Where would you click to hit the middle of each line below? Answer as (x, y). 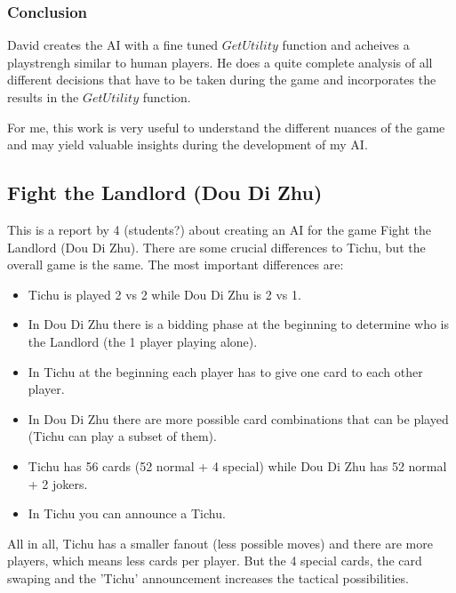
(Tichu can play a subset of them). (122, 436)
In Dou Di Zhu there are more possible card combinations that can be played (238, 418)
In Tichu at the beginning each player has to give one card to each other (225, 371)
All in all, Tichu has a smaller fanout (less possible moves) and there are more (220, 543)
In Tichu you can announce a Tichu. (127, 513)
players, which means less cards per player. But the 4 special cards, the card (215, 561)
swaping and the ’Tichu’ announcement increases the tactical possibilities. (208, 577)
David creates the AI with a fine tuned (113, 45)
